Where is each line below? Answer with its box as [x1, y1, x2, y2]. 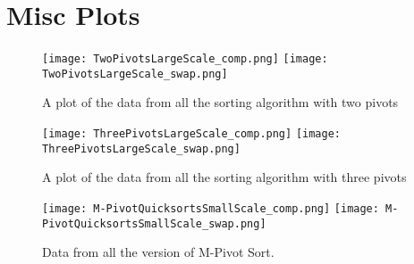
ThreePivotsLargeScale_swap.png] [42, 142, 241, 155]
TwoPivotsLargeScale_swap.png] [42, 67, 228, 80]
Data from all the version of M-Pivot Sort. [42, 243, 275, 261]
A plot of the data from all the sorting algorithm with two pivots [42, 93, 399, 111]
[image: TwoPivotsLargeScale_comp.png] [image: [42, 53, 328, 66]
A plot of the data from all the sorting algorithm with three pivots [42, 168, 407, 186]
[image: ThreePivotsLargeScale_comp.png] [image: [42, 128, 341, 141]
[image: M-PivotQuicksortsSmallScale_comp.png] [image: [42, 202, 379, 215]
